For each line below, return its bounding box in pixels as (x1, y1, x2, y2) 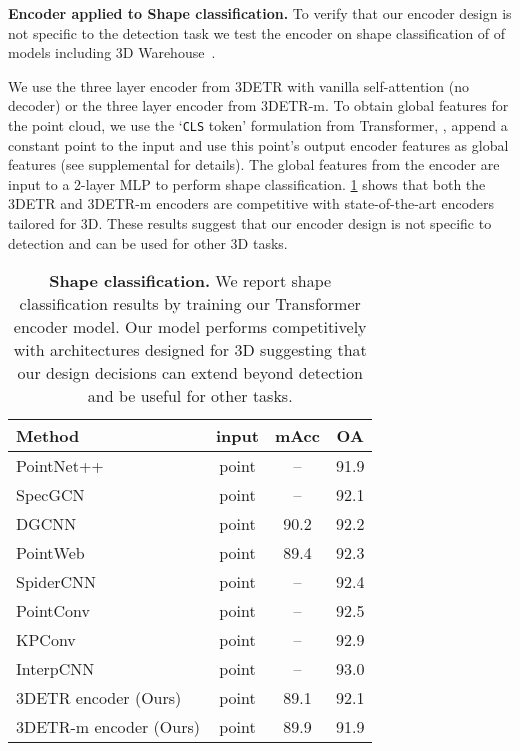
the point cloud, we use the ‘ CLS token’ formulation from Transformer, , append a (8, 114, 508, 135)
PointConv (16, 599, 91, 623)
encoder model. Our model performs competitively (13, 315, 367, 339)
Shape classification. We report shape (49, 269, 332, 293)
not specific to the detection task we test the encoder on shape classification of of (8, 22, 506, 43)
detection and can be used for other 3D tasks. (8, 232, 288, 253)
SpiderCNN (16, 570, 97, 594)
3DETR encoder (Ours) (16, 686, 182, 710)
